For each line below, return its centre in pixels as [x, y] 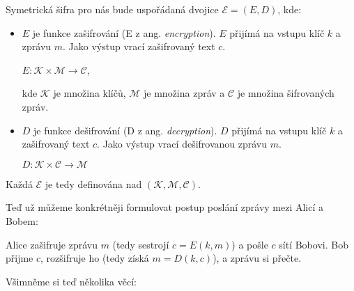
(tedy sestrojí [141, 244]
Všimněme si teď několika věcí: [71, 281]
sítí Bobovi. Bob [314, 244]
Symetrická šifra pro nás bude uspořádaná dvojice [112, 9]
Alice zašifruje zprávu [52, 244]
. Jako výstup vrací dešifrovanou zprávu [182, 144]
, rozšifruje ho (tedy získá [95, 258]
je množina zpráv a [184, 93]
